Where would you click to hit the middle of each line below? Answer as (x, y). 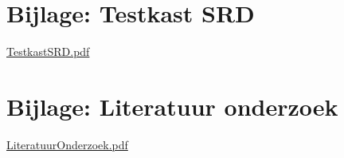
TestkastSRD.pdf (48, 51)
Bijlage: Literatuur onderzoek (172, 106)
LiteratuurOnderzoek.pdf (67, 144)
